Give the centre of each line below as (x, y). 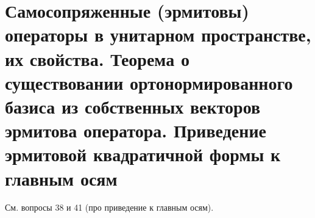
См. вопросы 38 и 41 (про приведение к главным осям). (109, 207)
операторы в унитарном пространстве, (158, 35)
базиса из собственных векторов (133, 106)
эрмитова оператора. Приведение (136, 130)
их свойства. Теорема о (97, 58)
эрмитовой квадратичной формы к (143, 154)
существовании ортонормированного (149, 82)
